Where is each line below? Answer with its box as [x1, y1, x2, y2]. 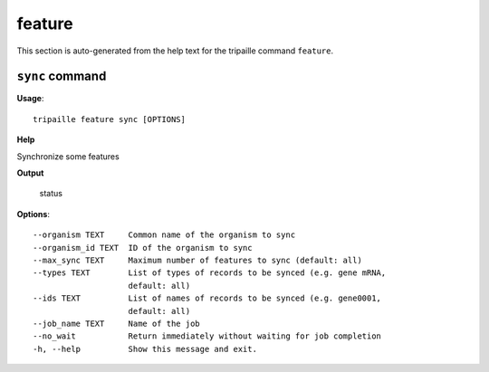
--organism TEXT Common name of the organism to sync [33, 230, 296, 240]
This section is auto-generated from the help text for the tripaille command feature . [16, 45, 334, 56]
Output [16, 167, 44, 178]
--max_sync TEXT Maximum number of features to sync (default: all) [33, 254, 362, 265]
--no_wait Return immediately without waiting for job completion [33, 331, 382, 341]
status [39, 188, 63, 199]
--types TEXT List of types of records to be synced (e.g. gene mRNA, [33, 268, 387, 278]
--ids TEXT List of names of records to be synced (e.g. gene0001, [33, 293, 382, 303]
